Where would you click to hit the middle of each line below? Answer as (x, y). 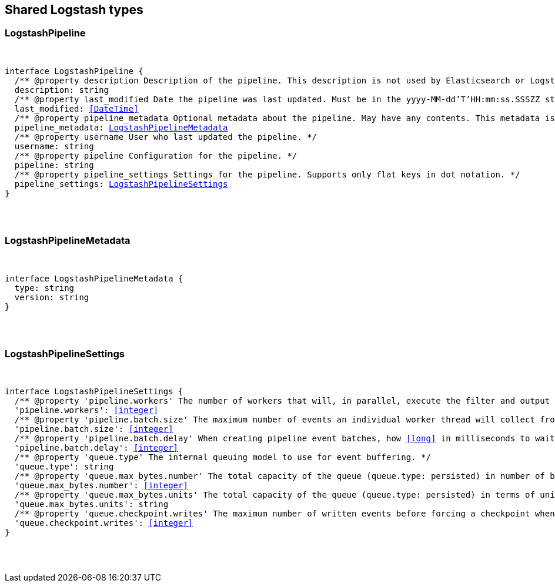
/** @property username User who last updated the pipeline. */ (166, 137)
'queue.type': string (64, 467)
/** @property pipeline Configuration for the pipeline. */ (156, 155)
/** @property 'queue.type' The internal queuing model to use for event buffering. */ (223, 457)
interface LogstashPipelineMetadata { (94, 278)
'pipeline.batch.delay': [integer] (96, 448)
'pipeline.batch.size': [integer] (94, 429)
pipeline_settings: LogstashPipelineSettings (121, 184)
